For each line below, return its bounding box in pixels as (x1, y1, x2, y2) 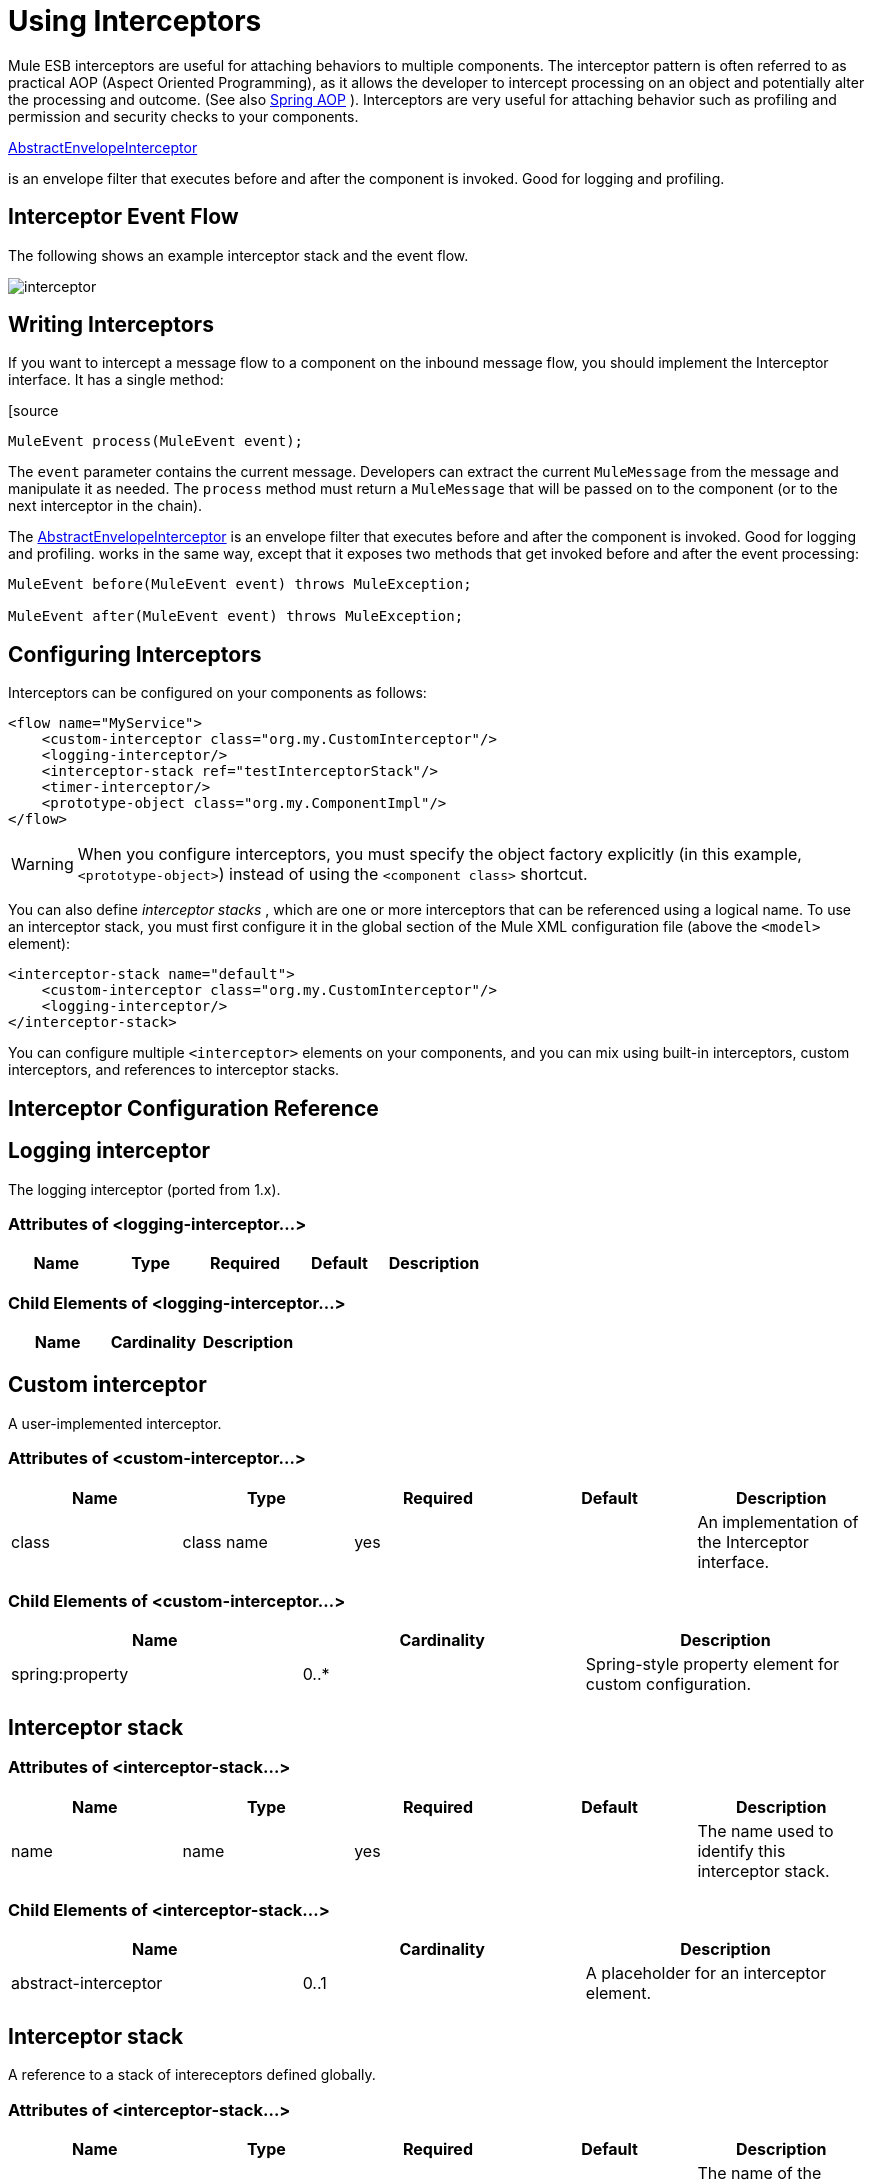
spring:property (11, 1664, 129, 1685)
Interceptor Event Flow (8, 204, 239, 230)
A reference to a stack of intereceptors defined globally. (8, 2066, 376, 2084)
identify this (697, 1840, 786, 1861)
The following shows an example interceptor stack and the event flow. (8, 246, 469, 264)
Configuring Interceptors (8, 641, 262, 667)
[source (8, 402, 59, 420)
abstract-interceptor (11, 1973, 163, 1994)
